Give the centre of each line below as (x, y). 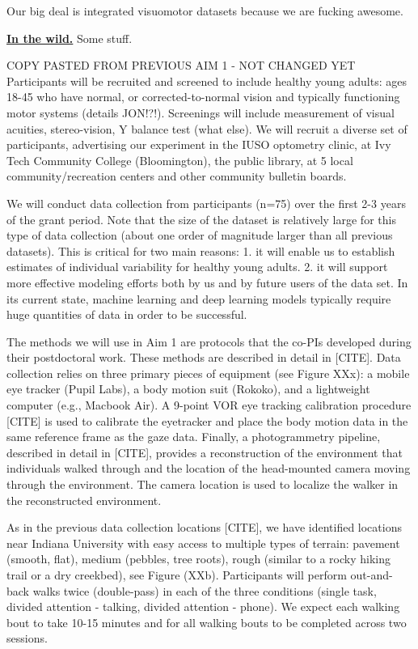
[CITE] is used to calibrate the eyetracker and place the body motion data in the (207, 420)
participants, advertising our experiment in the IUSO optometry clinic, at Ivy (199, 144)
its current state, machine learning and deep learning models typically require (199, 298)
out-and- (372, 575)
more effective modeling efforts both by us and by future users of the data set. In (207, 282)
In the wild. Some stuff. (70, 38)
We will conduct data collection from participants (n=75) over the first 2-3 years (206, 203)
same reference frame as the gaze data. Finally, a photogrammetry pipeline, (194, 437)
